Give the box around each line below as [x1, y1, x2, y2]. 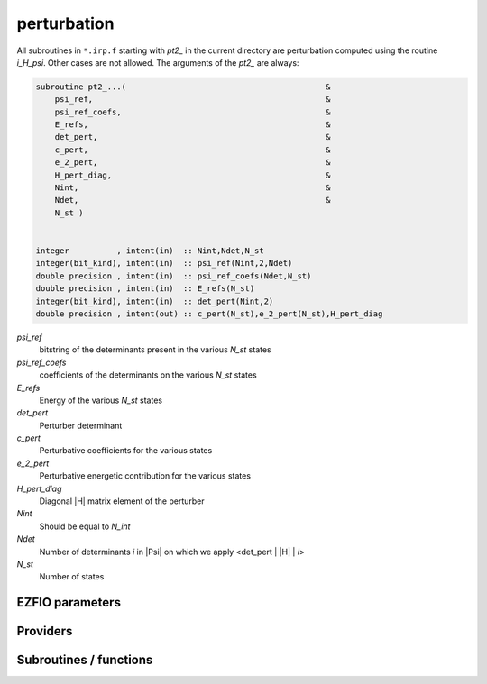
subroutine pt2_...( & [35, 81, 331, 92]
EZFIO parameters [16, 595, 122, 610]
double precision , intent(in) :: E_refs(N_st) [35, 284, 255, 294]
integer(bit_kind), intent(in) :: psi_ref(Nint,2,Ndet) [35, 258, 293, 269]
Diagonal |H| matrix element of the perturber [39, 496, 205, 506]
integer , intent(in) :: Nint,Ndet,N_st [35, 246, 265, 256]
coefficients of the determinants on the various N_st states [39, 369, 257, 380]
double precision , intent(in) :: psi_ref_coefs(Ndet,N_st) [35, 270, 312, 281]
